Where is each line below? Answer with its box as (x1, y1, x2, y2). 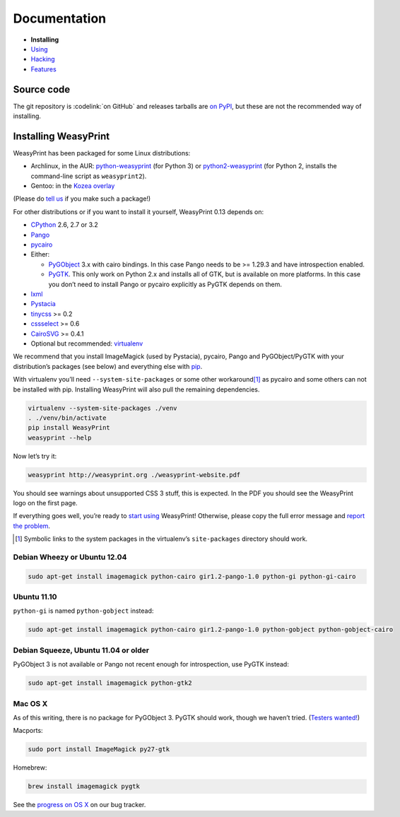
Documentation (13, 11, 107, 26)
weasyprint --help (28, 433, 92, 442)
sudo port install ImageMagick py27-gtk (28, 746, 170, 753)
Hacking (30, 55, 56, 64)
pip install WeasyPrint (28, 424, 111, 432)
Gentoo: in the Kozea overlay (30, 182, 115, 190)
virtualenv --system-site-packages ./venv (28, 404, 177, 412)
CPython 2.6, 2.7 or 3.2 (30, 221, 98, 229)
